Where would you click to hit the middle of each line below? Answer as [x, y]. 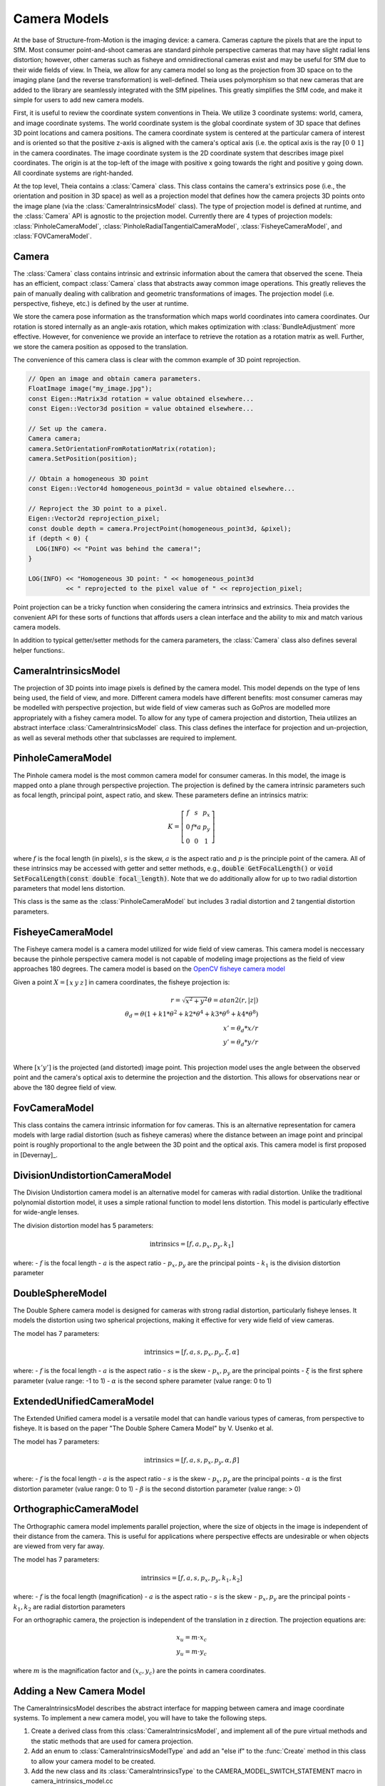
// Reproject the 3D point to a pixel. [98, 509]
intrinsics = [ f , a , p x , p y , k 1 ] [192, 1245]
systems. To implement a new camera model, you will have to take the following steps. [140, 1718]
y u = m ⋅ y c [191, 1652]
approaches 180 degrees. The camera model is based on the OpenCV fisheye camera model [149, 969]
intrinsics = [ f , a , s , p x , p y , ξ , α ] [191, 1352]
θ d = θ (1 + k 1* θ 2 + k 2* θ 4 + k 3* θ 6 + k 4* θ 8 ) [192, 1014]
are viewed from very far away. [59, 1546]
